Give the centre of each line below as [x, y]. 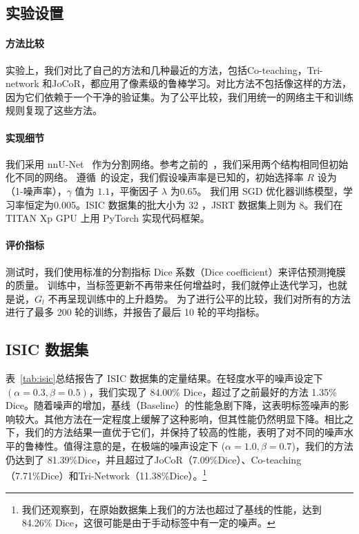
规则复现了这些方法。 [54, 110]
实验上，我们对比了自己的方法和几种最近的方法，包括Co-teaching [152, 69]
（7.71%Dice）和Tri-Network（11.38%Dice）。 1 [106, 474]
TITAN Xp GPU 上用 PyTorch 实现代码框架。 [108, 218]
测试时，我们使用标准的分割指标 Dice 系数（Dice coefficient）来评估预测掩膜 [176, 271]
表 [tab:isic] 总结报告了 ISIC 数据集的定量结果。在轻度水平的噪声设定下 [164, 378]
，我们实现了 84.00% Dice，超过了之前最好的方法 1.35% [213, 391]
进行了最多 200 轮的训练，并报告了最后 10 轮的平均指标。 [135, 312]
